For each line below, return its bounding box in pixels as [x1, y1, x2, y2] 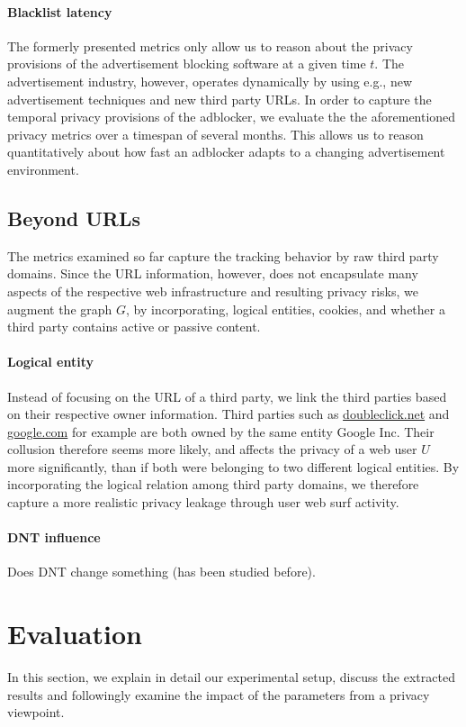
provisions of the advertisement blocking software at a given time [7, 54, 366, 73]
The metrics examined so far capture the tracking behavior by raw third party [7, 246, 439, 265]
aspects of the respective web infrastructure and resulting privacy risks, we [7, 281, 418, 300]
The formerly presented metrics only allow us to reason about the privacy [7, 36, 413, 55]
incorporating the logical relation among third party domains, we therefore [7, 475, 419, 494]
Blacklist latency [7, 2, 112, 21]
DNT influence [7, 528, 101, 547]
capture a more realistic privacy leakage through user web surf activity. [7, 493, 399, 512]
